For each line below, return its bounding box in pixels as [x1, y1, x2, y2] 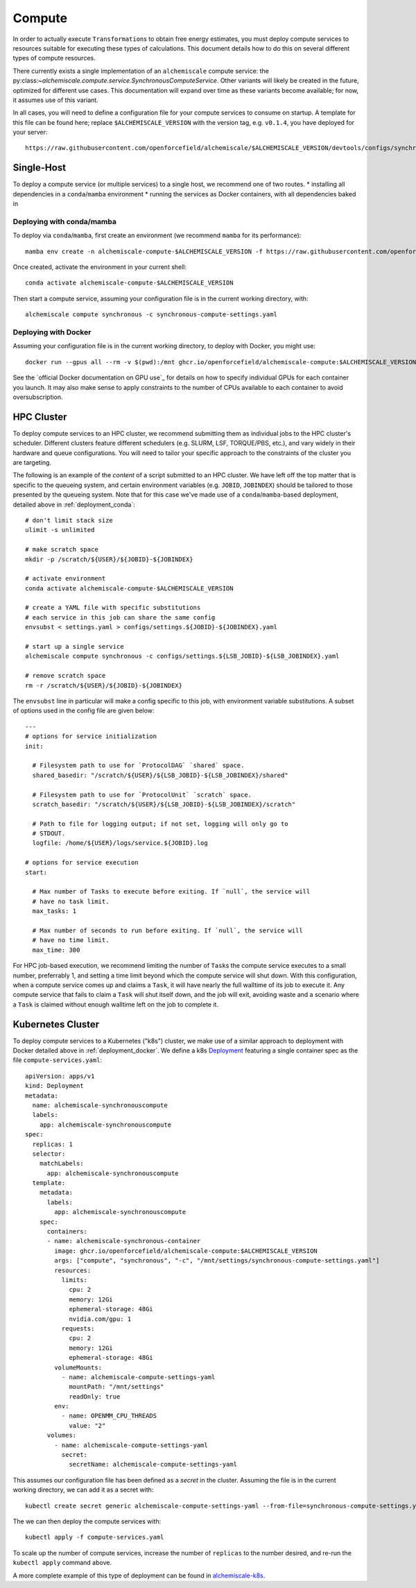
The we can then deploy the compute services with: [12, 1517, 162, 1526]
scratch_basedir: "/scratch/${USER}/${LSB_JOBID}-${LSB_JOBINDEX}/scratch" [32, 800, 296, 808]
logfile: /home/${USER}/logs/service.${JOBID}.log [32, 839, 208, 847]
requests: [61, 1324, 95, 1332]
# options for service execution [25, 859, 139, 866]
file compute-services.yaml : [12, 1056, 103, 1064]
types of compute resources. [12, 54, 96, 62]
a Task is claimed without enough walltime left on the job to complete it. [12, 1000, 218, 1009]
